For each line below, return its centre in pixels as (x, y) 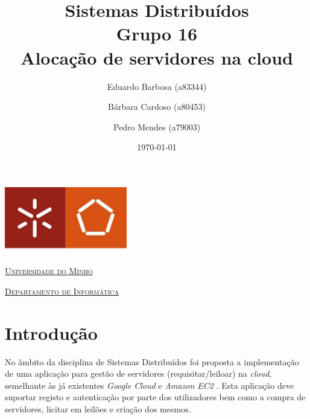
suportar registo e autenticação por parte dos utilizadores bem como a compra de (155, 397)
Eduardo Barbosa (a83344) (157, 86)
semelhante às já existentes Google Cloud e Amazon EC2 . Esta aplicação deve (150, 385)
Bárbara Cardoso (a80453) (157, 107)
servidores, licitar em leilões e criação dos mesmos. (98, 409)
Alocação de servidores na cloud (157, 57)
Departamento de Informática (62, 291)
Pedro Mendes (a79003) (157, 126)
